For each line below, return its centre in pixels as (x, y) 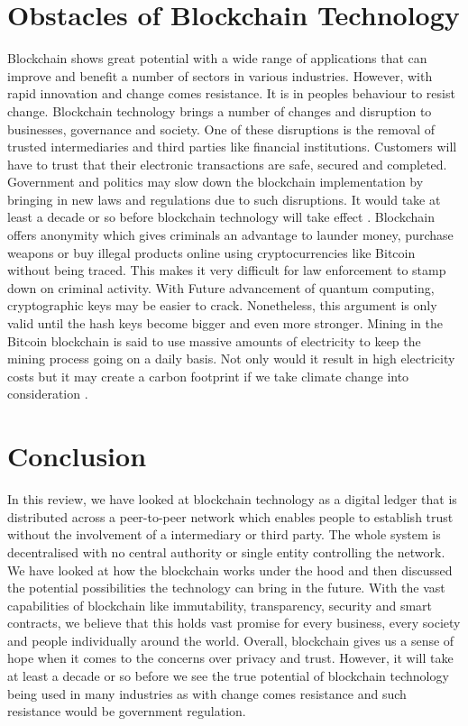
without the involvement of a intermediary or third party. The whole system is (224, 534)
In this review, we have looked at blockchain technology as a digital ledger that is (232, 499)
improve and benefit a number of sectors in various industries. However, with (220, 75)
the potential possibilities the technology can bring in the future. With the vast (226, 588)
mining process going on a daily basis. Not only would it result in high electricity (231, 358)
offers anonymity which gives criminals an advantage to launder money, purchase (230, 235)
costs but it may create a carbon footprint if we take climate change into (208, 376)
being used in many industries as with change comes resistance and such (207, 693)
